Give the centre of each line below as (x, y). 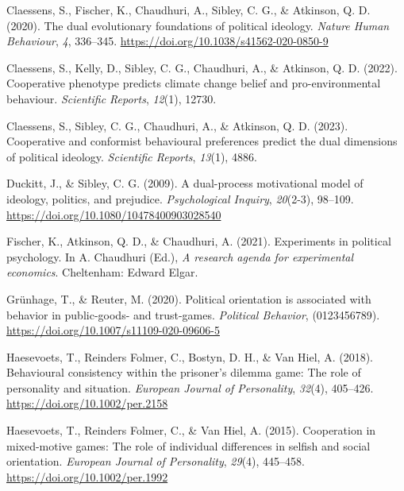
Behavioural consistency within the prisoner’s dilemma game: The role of (184, 372)
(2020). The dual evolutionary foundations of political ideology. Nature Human (198, 25)
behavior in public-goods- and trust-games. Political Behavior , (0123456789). (193, 314)
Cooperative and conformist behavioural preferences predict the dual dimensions (202, 141)
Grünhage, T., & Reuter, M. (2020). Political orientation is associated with (189, 298)
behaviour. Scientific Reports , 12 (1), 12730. (112, 98)
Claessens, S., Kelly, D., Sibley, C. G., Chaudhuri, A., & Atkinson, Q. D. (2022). (202, 67)
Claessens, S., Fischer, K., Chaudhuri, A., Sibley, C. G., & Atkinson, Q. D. (189, 10)
